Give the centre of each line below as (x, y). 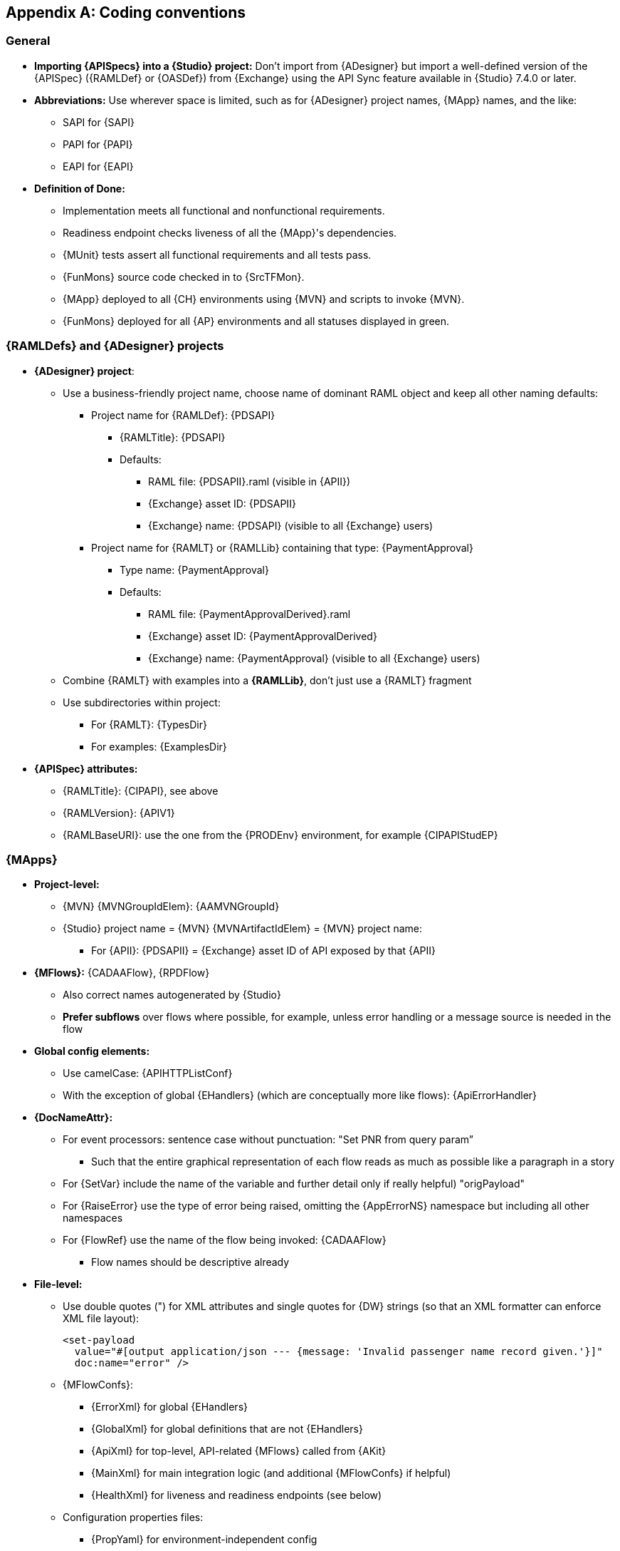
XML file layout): (101, 1319)
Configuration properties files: (133, 1517)
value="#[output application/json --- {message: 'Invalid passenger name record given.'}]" (338, 1352)
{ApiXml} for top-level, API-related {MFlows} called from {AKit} (239, 1451)
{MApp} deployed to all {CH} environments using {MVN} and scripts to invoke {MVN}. (264, 299)
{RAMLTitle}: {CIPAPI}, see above (141, 790)
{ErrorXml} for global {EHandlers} (170, 1407)
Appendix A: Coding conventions (126, 12)
